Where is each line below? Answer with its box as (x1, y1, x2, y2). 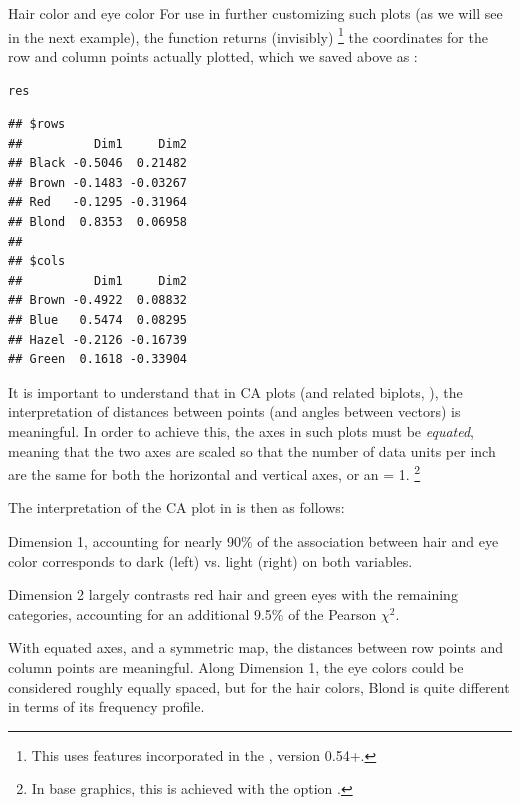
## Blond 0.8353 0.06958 (8, 215, 187, 230)
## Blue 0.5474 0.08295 (8, 313, 187, 328)
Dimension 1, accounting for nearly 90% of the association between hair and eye (8, 531, 499, 552)
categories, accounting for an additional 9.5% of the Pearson (8, 603, 377, 624)
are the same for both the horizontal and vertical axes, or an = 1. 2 (8, 461, 421, 484)
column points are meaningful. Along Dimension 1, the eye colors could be (8, 657, 464, 677)
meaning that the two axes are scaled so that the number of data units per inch (8, 440, 496, 461)
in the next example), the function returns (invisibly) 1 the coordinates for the (8, 23, 488, 47)
